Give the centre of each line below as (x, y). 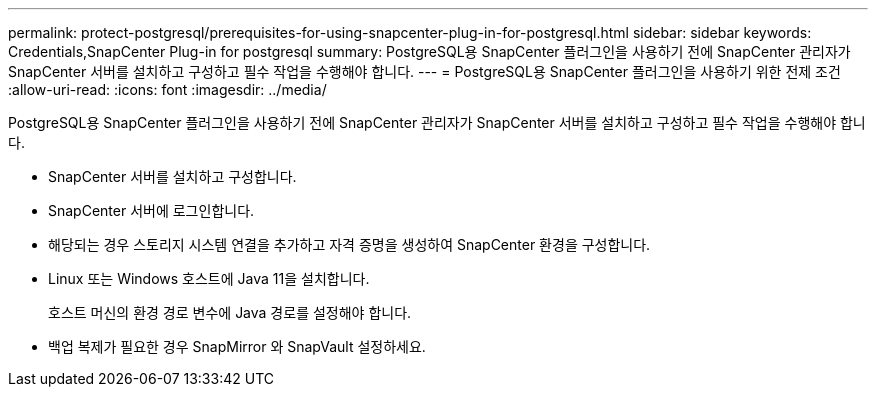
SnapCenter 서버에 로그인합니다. (151, 210)
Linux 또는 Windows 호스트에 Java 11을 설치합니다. (209, 278)
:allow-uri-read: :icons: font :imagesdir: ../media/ (167, 89)
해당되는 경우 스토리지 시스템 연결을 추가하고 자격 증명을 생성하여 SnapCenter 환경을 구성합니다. (349, 244)
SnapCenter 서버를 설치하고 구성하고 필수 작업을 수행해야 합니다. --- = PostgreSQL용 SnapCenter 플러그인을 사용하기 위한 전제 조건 (424, 71)
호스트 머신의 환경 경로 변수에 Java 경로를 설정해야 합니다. (230, 312)
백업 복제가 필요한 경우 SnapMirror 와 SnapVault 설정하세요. (237, 346)
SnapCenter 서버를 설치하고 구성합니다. (172, 176)
